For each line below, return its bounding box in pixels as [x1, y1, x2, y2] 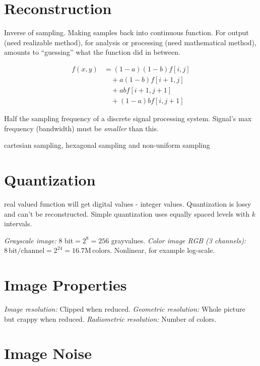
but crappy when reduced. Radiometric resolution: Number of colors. [4, 313, 217, 324]
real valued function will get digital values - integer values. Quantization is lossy [4, 198, 251, 209]
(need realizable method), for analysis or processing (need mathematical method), [4, 37, 256, 47]
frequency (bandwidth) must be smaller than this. [4, 123, 159, 133]
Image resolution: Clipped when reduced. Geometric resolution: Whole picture [4, 304, 245, 314]
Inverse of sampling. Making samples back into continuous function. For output [4, 27, 249, 38]
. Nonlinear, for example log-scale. [110, 245, 215, 255]
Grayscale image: [4, 235, 56, 245]
